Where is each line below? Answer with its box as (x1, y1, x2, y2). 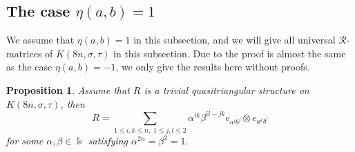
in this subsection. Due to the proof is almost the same (113, 46, 346, 60)
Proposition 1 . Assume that (6, 82, 130, 97)
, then (60, 96, 85, 111)
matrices (6, 46, 42, 60)
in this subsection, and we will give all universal (133, 32, 336, 47)
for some (6, 133, 44, 147)
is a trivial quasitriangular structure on (144, 82, 309, 97)
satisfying (88, 133, 128, 147)
